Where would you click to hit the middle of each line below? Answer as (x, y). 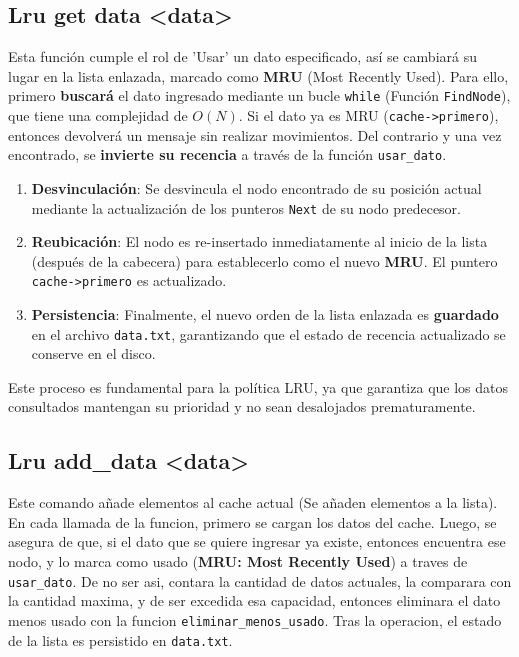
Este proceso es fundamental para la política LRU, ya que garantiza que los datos (258, 386)
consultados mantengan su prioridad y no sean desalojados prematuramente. (242, 406)
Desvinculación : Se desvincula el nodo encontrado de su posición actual (256, 187)
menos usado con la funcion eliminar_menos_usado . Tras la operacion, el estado (255, 619)
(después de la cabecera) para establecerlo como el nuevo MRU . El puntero (264, 260)
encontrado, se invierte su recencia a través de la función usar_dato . (227, 154)
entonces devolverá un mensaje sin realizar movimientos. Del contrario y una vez (255, 134)
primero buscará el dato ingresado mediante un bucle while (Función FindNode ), (259, 95)
